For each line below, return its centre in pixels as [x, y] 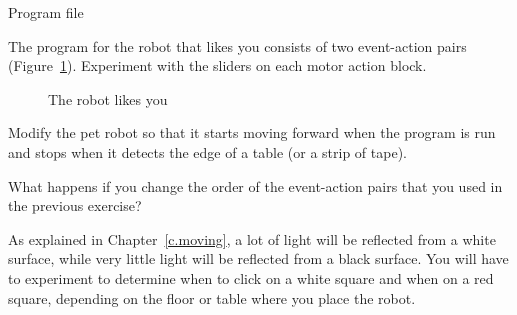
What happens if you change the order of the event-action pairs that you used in [255, 185]
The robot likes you [108, 98]
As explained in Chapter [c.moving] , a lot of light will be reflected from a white [252, 238]
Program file [46, 12]
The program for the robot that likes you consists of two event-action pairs [237, 45]
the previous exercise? [75, 205]
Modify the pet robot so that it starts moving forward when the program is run [252, 132]
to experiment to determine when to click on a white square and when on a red [251, 277]
